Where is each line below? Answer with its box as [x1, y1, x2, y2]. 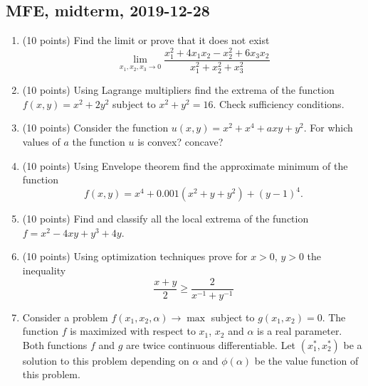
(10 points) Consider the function [22, 120, 169, 135]
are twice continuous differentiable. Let [126, 337, 296, 352]
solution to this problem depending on [22, 353, 189, 368]
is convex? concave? [137, 134, 224, 149]
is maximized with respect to [70, 323, 196, 338]
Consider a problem [22, 309, 108, 324]
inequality [22, 262, 66, 277]
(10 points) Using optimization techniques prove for [22, 249, 248, 264]
